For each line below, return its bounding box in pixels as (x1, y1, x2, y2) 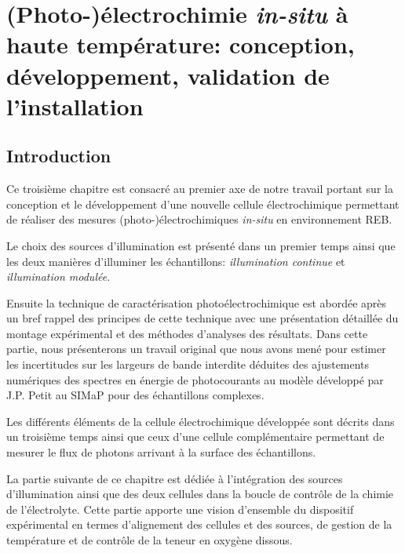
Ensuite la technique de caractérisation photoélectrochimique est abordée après (6, 294, 387, 311)
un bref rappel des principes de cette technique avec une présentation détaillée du (6, 310, 399, 326)
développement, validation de (6, 59, 330, 91)
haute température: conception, (6, 28, 355, 60)
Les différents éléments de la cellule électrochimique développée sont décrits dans (6, 413, 395, 429)
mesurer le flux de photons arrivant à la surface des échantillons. (6, 444, 316, 460)
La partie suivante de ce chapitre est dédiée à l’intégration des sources (6, 470, 343, 486)
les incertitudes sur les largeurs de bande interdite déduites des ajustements (6, 356, 370, 373)
